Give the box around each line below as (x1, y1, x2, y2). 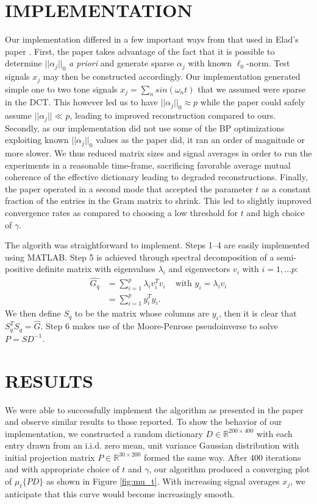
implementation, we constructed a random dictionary (5, 427, 203, 439)
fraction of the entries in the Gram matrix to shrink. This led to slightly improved (5, 194, 312, 207)
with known (188, 57, 232, 69)
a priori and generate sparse (69, 57, 174, 69)
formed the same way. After (144, 450, 248, 463)
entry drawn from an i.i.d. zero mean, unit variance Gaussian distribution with (5, 439, 299, 452)
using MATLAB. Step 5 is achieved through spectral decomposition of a (5, 250, 274, 263)
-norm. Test (246, 57, 290, 69)
